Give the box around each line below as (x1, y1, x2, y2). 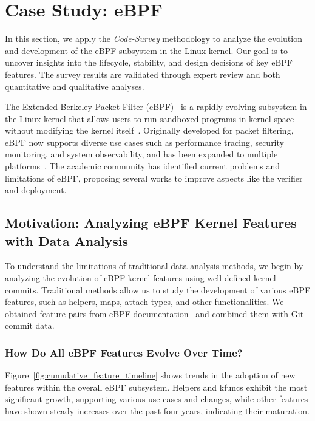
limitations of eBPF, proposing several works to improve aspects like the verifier (5, 171, 303, 184)
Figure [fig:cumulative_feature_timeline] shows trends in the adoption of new (5, 369, 296, 382)
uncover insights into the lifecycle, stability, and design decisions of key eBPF (5, 56, 293, 69)
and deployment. (5, 183, 67, 196)
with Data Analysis (5, 231, 129, 250)
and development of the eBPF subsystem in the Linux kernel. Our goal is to (5, 44, 288, 56)
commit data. (5, 319, 55, 332)
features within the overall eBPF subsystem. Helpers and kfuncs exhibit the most (5, 380, 308, 393)
